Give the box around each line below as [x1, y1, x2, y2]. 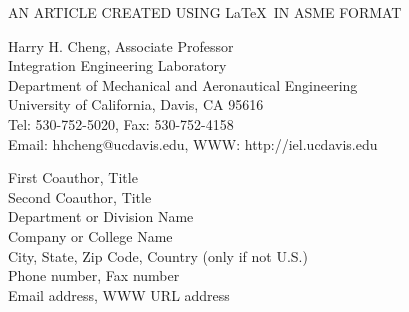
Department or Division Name [8, 206, 194, 227]
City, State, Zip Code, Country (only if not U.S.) [8, 245, 308, 266]
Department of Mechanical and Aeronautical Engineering [8, 74, 358, 95]
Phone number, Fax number [8, 265, 180, 286]
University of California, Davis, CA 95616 [8, 94, 264, 115]
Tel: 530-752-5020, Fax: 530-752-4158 [8, 113, 234, 134]
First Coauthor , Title [8, 167, 138, 188]
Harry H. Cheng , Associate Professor [8, 35, 234, 56]
